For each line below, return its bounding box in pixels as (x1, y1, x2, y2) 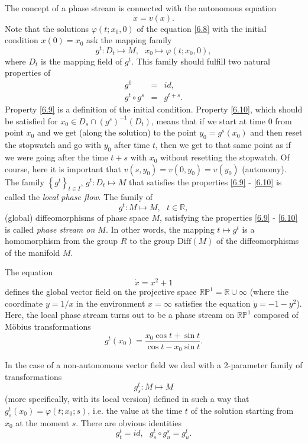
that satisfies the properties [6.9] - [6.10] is (128, 175, 282, 188)
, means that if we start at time (151, 114, 265, 127)
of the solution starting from (190, 404, 294, 416)
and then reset (250, 126, 303, 139)
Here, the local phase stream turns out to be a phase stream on (5, 308, 235, 321)
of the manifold (5, 246, 60, 258)
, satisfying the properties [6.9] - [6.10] (160, 211, 298, 224)
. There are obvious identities (76, 416, 181, 429)
